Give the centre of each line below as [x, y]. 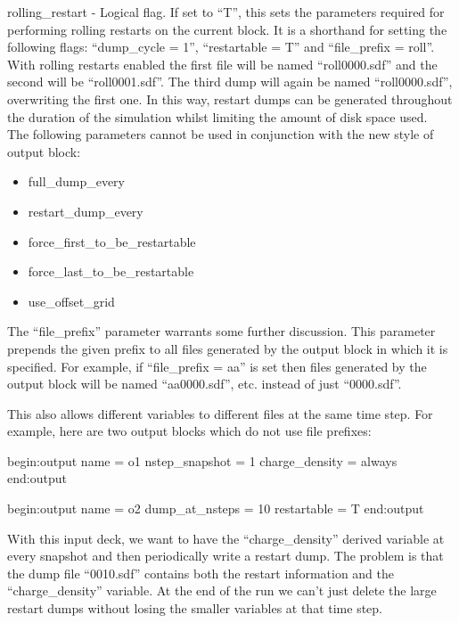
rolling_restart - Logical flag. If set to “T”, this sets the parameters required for [226, 12]
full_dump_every [76, 181]
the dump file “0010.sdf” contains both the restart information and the [201, 573]
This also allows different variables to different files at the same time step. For [220, 413]
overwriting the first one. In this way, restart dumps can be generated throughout [230, 98]
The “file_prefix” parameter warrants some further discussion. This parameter [221, 331]
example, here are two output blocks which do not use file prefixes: [189, 431]
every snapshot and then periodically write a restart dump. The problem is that [225, 556]
